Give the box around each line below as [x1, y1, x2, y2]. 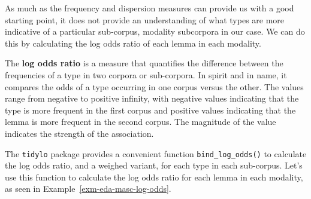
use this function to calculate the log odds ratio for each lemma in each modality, [5, 170, 303, 183]
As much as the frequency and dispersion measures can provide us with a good [5, 2, 294, 14]
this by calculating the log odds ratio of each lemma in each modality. [5, 36, 261, 49]
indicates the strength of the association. [5, 127, 154, 139]
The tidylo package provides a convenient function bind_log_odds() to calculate [5, 147, 307, 160]
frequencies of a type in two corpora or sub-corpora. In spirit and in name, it [5, 68, 287, 81]
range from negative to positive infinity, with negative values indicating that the [5, 92, 299, 105]
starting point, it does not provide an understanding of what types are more [5, 13, 285, 26]
